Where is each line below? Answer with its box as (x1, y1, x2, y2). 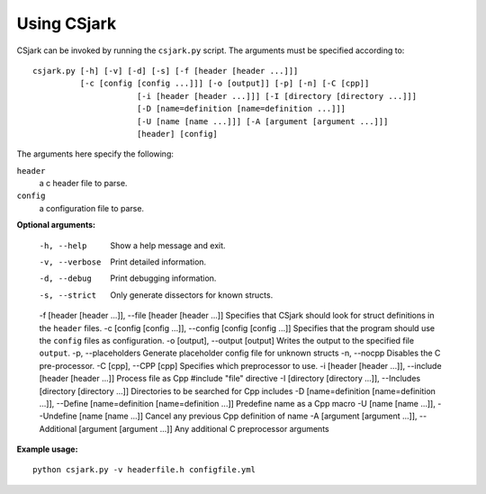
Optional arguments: (16, 220, 96, 230)
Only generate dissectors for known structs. (110, 289, 274, 301)
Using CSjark (16, 13, 117, 33)
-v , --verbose (39, 257, 102, 267)
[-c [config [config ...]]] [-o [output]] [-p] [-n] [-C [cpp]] (79, 78, 370, 89)
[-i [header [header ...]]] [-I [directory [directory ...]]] (136, 91, 418, 101)
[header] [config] (136, 129, 218, 139)
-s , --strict (39, 290, 97, 301)
